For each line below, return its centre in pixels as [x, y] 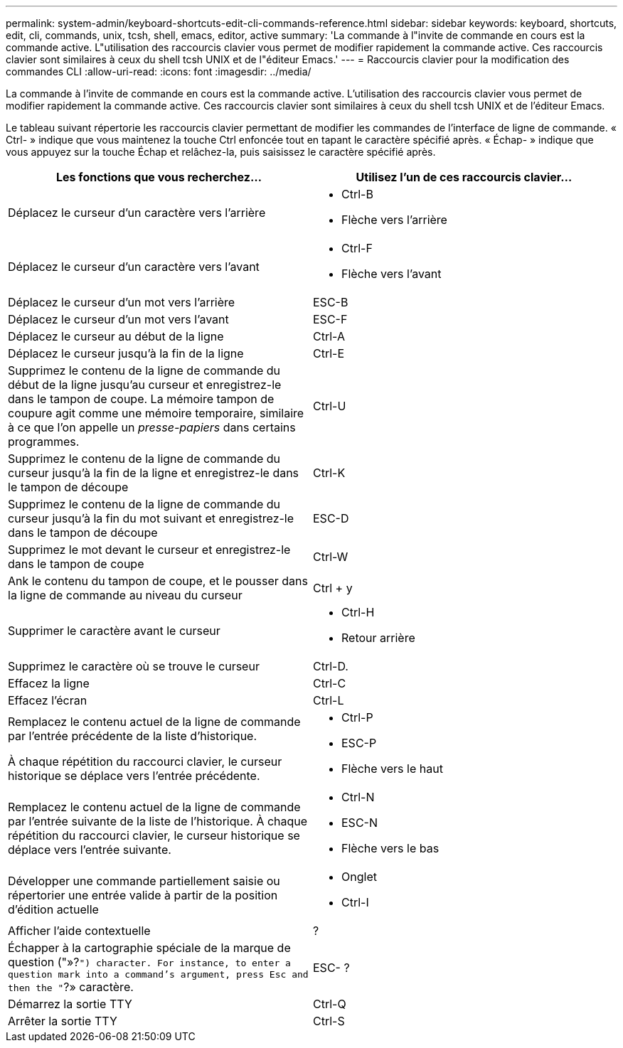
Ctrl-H [358, 612]
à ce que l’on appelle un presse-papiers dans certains [152, 427]
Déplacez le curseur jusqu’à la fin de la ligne [126, 353]
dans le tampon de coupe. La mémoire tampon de [141, 399]
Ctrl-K [329, 473]
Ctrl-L [329, 700]
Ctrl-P [357, 717]
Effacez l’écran [48, 700]
